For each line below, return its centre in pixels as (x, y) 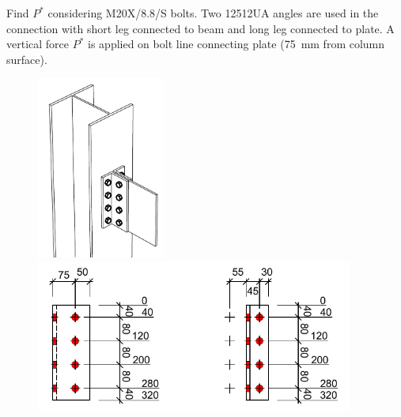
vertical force (38, 44)
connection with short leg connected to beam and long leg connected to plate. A (200, 28)
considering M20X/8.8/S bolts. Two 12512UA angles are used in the (213, 13)
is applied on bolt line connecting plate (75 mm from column (236, 44)
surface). (27, 59)
